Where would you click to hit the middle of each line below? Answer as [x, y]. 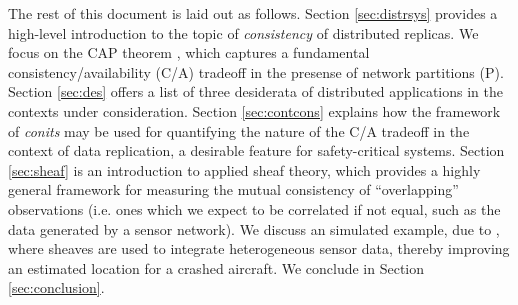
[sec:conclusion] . [56, 287]
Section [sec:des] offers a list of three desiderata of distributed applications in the [255, 91]
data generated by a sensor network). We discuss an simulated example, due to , [254, 228]
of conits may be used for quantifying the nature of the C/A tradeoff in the [239, 130]
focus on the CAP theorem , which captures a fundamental [189, 52]
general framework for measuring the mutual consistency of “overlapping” [233, 189]
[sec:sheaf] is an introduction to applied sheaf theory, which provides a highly [244, 169]
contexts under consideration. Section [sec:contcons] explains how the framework [254, 110]
